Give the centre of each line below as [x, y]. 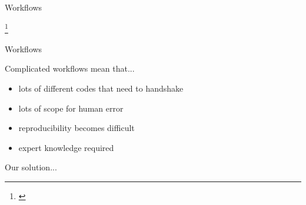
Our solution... [31, 167]
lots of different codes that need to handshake [101, 88]
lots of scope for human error [71, 108]
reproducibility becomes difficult [76, 128]
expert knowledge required [66, 147]
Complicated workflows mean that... [70, 68]
